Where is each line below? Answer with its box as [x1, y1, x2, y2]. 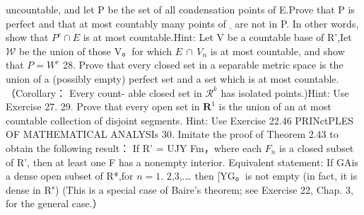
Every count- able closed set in [69, 85, 202, 100]
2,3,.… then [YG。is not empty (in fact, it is [166, 168, 358, 183]
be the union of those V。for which [19, 43, 172, 58]
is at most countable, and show [210, 43, 345, 58]
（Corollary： [6, 85, 66, 100]
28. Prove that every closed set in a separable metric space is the [62, 57, 344, 72]
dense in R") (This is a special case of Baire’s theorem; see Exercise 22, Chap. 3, [6, 182, 353, 197]
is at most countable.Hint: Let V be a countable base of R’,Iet [83, 30, 352, 45]
